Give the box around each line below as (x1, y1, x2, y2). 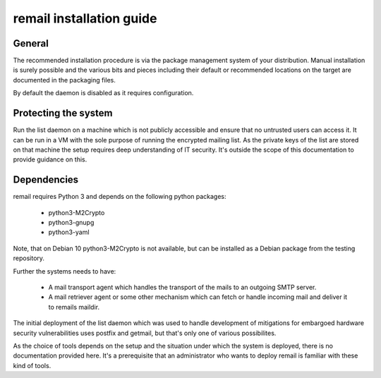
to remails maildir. (48, 303, 100, 311)
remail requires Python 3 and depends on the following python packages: (13, 193, 226, 201)
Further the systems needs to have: (13, 267, 116, 275)
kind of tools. (13, 361, 52, 370)
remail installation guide (13, 11, 157, 26)
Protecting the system (13, 107, 113, 119)
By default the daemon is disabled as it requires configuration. (13, 89, 194, 97)
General (13, 37, 49, 49)
